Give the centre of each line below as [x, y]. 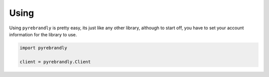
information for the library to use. [43, 34]
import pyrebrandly [43, 48]
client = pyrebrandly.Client [55, 62]
